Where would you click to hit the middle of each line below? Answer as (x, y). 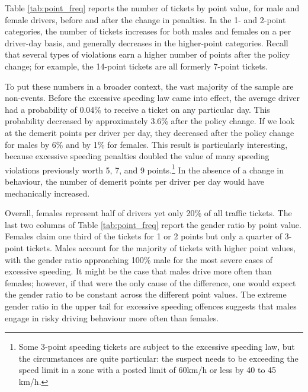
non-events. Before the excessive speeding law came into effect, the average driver (152, 98)
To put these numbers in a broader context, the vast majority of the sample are (149, 86)
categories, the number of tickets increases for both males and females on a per (148, 31)
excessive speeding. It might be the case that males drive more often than (138, 271)
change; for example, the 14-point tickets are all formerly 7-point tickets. (137, 66)
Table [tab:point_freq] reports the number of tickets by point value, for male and (152, 8)
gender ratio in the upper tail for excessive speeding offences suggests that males (151, 306)
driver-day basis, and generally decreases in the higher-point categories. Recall (147, 42)
